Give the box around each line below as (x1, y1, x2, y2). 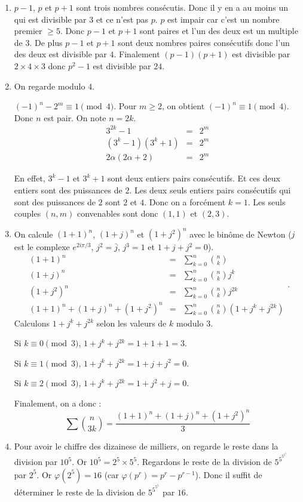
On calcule (14, 227, 53, 240)
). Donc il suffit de (195, 468, 262, 481)
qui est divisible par (14, 13, 87, 25)
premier (14, 24, 42, 37)
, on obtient (161, 100, 205, 112)
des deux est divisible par (14, 48, 107, 60)
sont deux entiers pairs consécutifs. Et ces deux (108, 172, 280, 184)
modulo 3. (176, 316, 213, 329)
